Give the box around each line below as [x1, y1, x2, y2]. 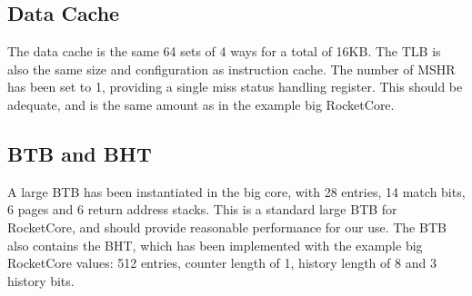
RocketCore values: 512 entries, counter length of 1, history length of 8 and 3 [7, 253, 437, 272]
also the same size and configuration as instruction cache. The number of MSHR [7, 59, 456, 78]
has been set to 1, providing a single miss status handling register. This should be [7, 77, 463, 96]
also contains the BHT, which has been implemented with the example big [7, 235, 423, 254]
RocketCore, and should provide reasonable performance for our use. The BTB [7, 217, 447, 236]
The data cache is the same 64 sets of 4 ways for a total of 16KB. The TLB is [7, 42, 441, 61]
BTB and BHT [7, 139, 152, 167]
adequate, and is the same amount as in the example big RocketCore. [7, 94, 395, 113]
